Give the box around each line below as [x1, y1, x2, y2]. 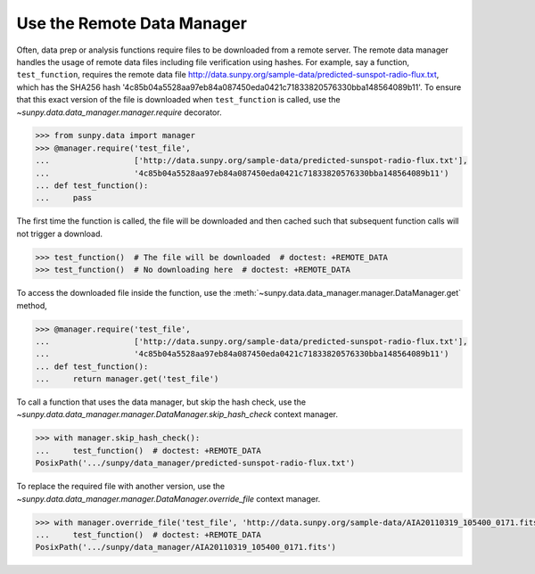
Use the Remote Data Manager [16, 13, 247, 33]
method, [16, 299, 48, 311]
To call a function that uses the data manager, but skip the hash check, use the [16, 397, 307, 407]
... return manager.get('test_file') [35, 374, 219, 384]
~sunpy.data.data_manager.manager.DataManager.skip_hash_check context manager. [16, 409, 339, 420]
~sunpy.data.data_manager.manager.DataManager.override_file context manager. [16, 493, 321, 504]
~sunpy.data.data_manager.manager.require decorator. [16, 107, 222, 118]
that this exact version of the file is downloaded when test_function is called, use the [16, 94, 341, 105]
